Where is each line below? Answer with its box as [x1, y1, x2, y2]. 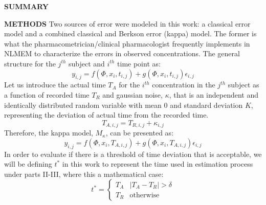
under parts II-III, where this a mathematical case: [4, 168, 164, 179]
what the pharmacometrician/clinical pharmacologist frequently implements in [4, 38, 250, 49]
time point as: [117, 58, 161, 69]
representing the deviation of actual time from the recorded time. [4, 109, 209, 120]
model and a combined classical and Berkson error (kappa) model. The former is [4, 28, 257, 39]
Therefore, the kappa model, [4, 127, 93, 138]
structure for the [4, 58, 56, 69]
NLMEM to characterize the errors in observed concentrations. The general [4, 48, 240, 59]
